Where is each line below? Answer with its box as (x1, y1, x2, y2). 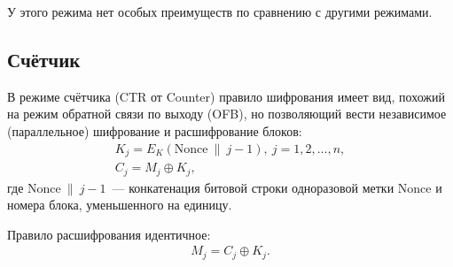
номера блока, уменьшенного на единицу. (7, 195, 232, 214)
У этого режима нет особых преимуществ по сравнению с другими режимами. (7, 3, 433, 20)
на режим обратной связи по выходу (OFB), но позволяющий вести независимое (7, 104, 447, 123)
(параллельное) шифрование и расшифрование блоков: (7, 121, 302, 140)
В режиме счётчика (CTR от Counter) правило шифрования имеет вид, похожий (7, 87, 445, 105)
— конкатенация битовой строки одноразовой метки (112, 178, 394, 196)
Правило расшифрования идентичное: (7, 225, 211, 243)
